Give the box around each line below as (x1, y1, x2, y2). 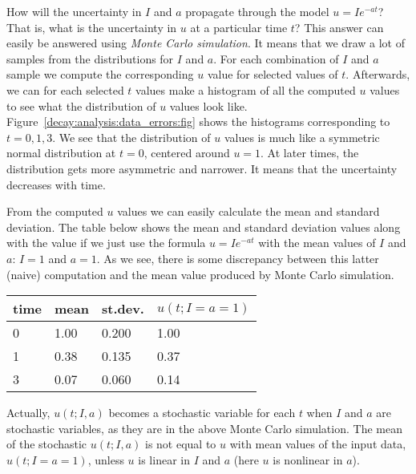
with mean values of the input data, (229, 436, 406, 452)
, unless (87, 451, 124, 468)
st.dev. (101, 299, 144, 318)
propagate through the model (185, 3, 329, 19)
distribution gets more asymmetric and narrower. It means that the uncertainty (6, 160, 398, 176)
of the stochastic (6, 436, 87, 452)
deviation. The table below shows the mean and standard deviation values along (6, 218, 401, 235)
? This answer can (294, 18, 384, 35)
